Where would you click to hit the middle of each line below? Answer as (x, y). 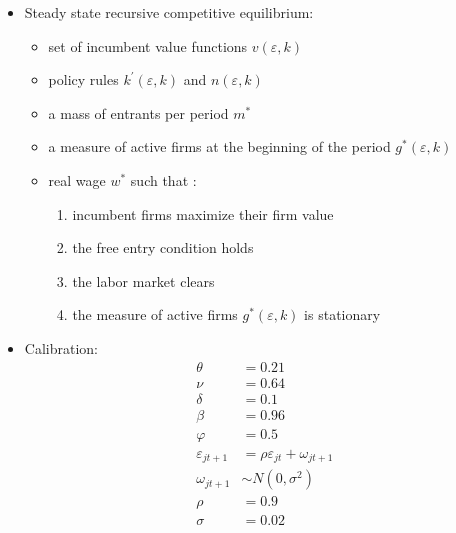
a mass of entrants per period (138, 112)
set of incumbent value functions (148, 45)
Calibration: (61, 347)
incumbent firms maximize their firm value (203, 213)
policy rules (83, 79)
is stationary (342, 314)
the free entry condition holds (163, 247)
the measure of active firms (155, 314)
